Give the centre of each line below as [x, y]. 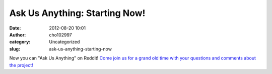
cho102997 [61, 34]
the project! [21, 65]
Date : [15, 28]
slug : [15, 49]
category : [20, 42]
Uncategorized [64, 42]
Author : [18, 34]
